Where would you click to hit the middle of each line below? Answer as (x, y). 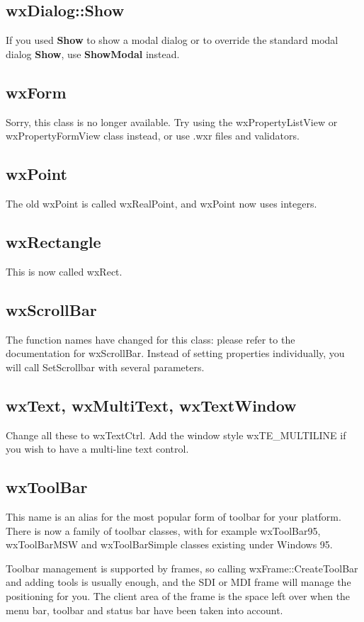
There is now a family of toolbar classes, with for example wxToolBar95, (163, 530)
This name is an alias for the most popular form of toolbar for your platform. (174, 516)
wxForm (36, 92)
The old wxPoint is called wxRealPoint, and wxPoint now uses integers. (161, 203)
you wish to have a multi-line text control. (97, 449)
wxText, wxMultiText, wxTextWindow (151, 405)
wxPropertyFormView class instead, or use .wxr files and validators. (153, 136)
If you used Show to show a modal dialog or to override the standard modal (172, 40)
